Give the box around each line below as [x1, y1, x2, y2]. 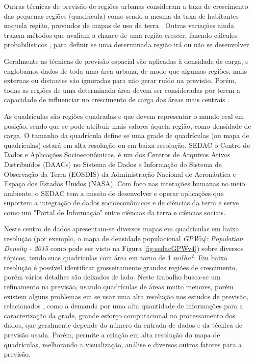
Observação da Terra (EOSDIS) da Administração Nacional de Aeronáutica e [4, 168, 236, 179]
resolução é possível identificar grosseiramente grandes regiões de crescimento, [4, 262, 237, 272]
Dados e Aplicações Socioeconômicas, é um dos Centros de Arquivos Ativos [4, 149, 230, 160]
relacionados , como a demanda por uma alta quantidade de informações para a [4, 301, 243, 311]
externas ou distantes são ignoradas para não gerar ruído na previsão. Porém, [4, 75, 236, 85]
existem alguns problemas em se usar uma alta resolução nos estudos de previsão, [4, 291, 249, 301]
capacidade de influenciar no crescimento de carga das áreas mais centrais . [4, 94, 229, 105]
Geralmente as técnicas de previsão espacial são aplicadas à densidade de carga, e [4, 56, 249, 66]
